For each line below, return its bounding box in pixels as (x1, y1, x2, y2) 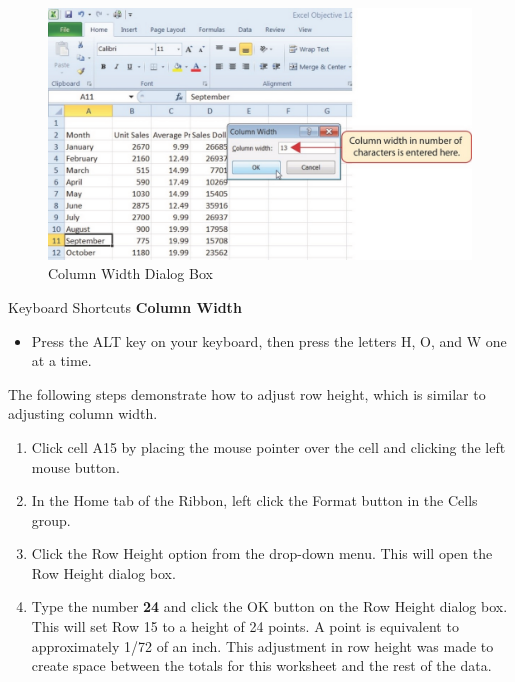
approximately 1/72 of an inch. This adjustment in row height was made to (31, 635, 494, 656)
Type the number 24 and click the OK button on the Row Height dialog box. (31, 596, 508, 617)
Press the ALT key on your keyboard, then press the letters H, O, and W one (31, 330, 507, 351)
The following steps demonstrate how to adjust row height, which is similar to (8, 383, 486, 404)
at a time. (31, 350, 92, 371)
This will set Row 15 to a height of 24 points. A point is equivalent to (31, 616, 459, 637)
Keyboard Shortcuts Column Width (8, 296, 242, 317)
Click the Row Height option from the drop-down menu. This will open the (31, 543, 493, 564)
